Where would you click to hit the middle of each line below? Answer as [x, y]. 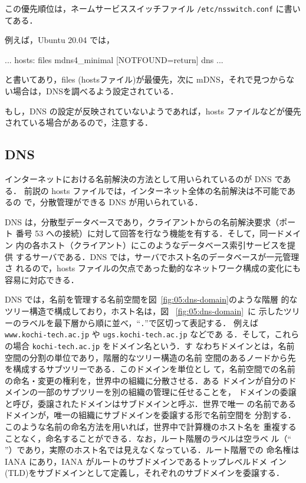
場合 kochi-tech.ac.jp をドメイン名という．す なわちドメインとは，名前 [154, 345]
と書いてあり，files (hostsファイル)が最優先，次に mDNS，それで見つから [146, 79]
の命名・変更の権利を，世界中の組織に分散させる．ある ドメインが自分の [147, 380]
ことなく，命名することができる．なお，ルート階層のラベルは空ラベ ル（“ [148, 438]
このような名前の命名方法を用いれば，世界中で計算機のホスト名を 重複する [151, 427]
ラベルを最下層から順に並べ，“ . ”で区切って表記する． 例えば [139, 322]
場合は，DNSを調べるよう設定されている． [96, 91]
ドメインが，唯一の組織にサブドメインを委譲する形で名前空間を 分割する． [150, 415]
